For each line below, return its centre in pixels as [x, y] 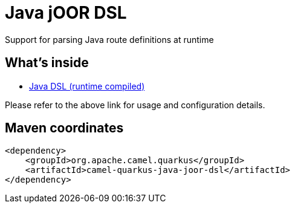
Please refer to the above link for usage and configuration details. [135, 105]
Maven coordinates [64, 128]
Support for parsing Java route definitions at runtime [109, 39]
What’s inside [47, 63]
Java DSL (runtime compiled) [87, 86]
